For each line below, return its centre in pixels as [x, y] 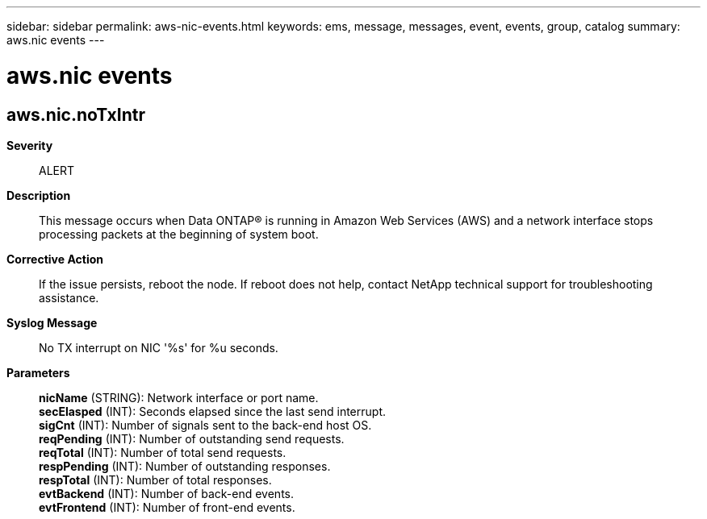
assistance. [69, 297]
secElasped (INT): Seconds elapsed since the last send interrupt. [212, 411]
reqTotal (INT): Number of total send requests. [163, 452]
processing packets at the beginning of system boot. [179, 234]
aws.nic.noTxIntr [76, 114]
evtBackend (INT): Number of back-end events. [166, 493]
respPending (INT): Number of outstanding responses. [185, 466]
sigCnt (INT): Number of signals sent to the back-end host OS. [205, 425]
